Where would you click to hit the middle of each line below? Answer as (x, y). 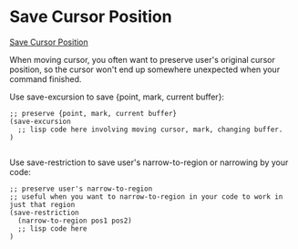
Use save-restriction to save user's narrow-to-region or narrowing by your (149, 162)
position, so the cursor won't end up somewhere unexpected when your (145, 69)
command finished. (46, 78)
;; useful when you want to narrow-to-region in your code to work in (146, 197)
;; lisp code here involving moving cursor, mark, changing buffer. (150, 130)
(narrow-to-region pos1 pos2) (75, 221)
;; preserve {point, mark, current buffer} (93, 113)
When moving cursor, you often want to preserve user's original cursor (142, 59)
